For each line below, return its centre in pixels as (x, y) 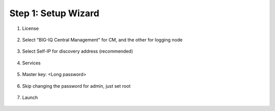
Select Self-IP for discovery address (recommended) (78, 51)
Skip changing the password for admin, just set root (76, 86)
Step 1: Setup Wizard (54, 13)
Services (31, 63)
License (31, 28)
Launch (30, 97)
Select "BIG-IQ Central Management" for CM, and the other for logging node (102, 40)
